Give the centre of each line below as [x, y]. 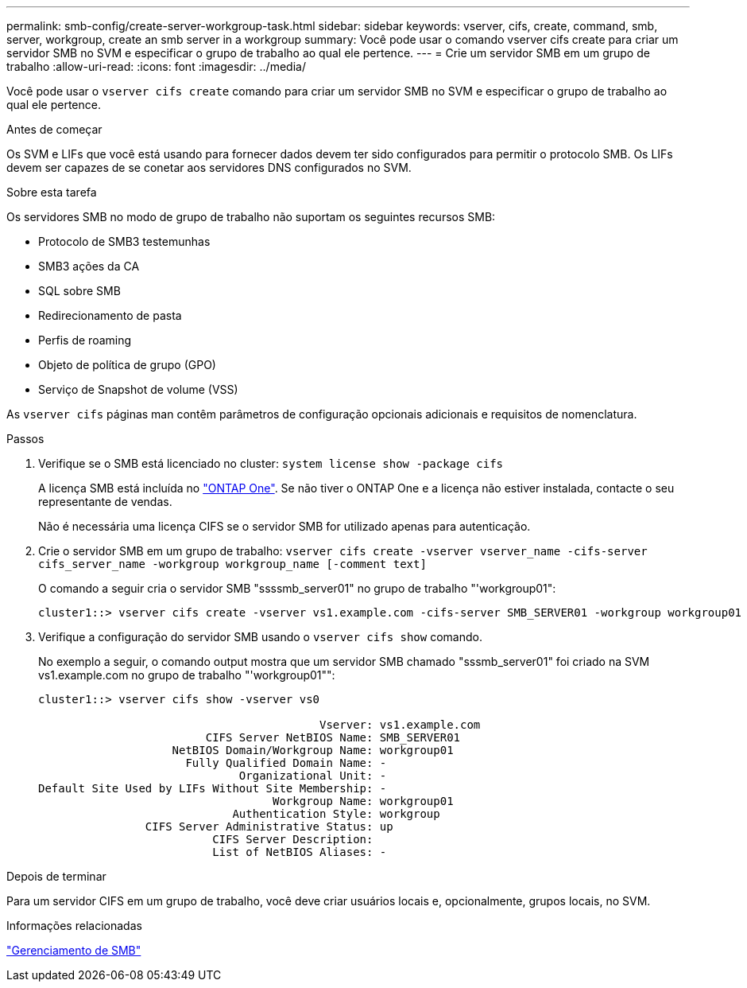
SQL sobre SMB [79, 291]
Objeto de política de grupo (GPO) [127, 365]
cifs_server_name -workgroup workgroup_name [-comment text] [232, 564]
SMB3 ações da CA [89, 266]
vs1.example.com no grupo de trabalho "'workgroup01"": [187, 675]
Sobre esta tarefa [52, 192]
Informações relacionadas [74, 926]
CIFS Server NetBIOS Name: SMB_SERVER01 [333, 737]
